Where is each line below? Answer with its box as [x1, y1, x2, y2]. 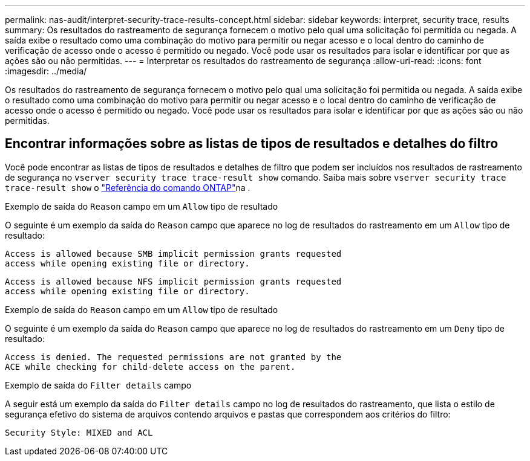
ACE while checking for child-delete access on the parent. [5, 361, 296, 372]
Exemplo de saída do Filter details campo [5, 379, 192, 390]
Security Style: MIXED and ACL [5, 427, 153, 437]
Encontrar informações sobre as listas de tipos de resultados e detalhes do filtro [5, 136, 499, 152]
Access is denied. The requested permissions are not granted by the [5, 352, 342, 362]
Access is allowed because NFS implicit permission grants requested [5, 276, 342, 286]
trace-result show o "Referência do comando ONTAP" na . [5, 182, 250, 193]
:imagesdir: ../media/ [5, 66, 87, 76]
